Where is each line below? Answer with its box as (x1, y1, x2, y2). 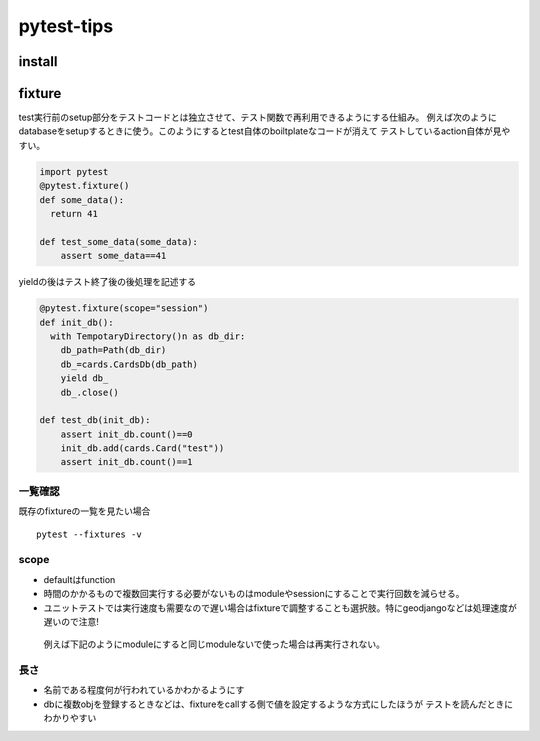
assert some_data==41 (60, 250, 167, 262)
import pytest (39, 166, 109, 177)
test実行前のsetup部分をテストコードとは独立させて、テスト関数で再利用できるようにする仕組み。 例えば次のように (18, 111, 497, 124)
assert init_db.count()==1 (60, 456, 194, 468)
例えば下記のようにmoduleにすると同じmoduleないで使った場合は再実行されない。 (43, 638, 385, 650)
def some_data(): (39, 194, 125, 205)
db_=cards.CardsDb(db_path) (60, 358, 199, 370)
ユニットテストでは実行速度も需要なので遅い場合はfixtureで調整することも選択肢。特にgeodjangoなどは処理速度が (43, 601, 517, 614)
